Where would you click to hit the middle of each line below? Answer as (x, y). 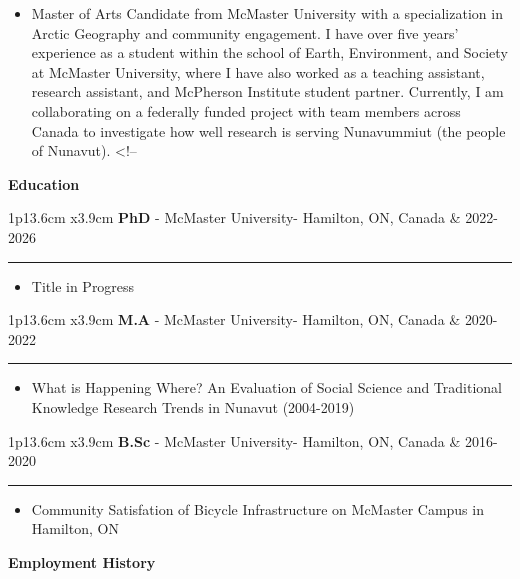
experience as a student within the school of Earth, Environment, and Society (269, 52)
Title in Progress (83, 285)
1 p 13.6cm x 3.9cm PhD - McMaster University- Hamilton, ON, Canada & (234, 217)
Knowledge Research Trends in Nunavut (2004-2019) (193, 406)
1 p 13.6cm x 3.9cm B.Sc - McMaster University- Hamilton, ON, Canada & (234, 440)
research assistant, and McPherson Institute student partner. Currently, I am (267, 91)
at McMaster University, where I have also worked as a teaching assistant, (258, 71)
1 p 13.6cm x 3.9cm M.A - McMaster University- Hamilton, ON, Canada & (234, 319)
